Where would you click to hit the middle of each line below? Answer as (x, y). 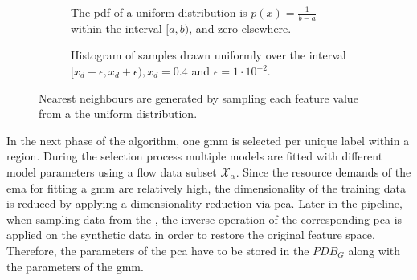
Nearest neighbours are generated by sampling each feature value (198, 97)
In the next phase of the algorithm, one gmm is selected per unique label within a (208, 140)
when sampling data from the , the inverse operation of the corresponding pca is (204, 219)
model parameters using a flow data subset (112, 171)
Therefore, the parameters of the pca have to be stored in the (158, 250)
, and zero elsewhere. (240, 28)
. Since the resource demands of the (323, 171)
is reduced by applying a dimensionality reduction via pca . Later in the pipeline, (204, 203)
